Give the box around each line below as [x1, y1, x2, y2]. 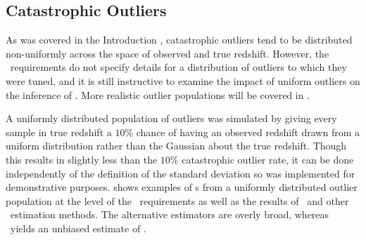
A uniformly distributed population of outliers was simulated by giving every [6, 111, 337, 126]
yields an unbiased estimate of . [10, 220, 146, 235]
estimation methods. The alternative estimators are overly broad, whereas [10, 207, 329, 222]
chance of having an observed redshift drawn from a [136, 124, 360, 139]
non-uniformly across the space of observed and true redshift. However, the [6, 46, 329, 60]
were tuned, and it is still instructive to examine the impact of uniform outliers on [6, 73, 360, 88]
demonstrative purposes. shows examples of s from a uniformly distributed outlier [6, 180, 358, 194]
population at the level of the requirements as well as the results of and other [6, 193, 349, 208]
